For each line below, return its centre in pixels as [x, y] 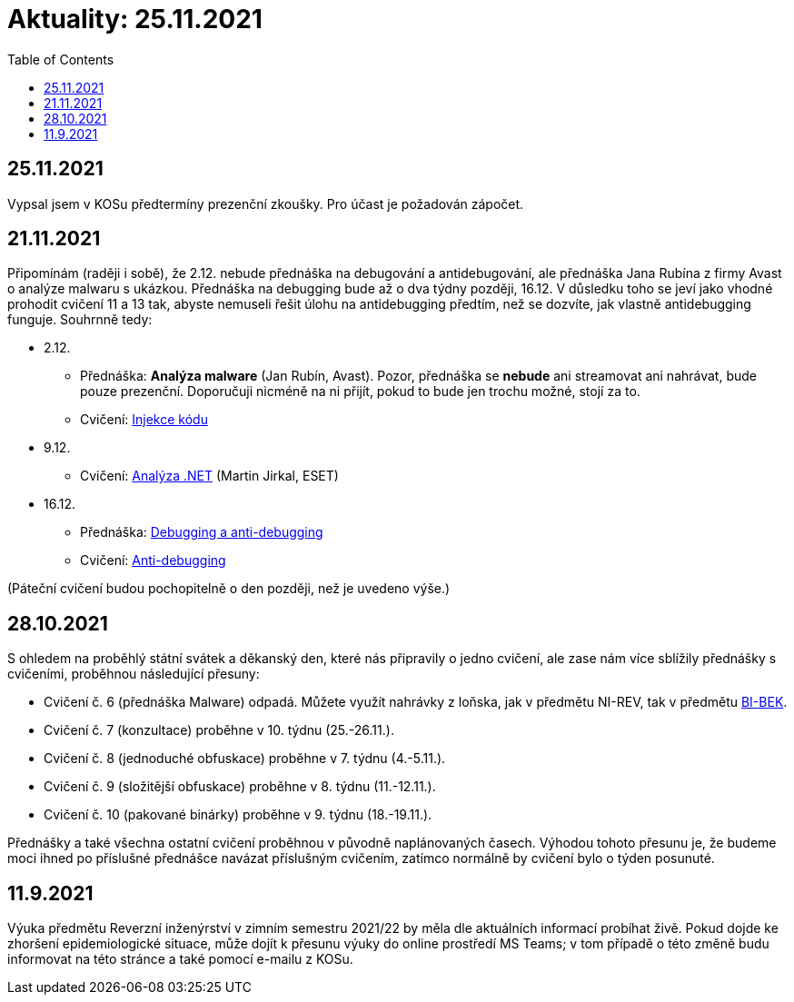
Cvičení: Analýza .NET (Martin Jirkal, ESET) [209, 476]
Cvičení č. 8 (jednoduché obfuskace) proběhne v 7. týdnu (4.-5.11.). [245, 759]
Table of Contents [61, 59]
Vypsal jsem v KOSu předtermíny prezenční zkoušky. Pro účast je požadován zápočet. [266, 203]
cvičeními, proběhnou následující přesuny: [134, 674]
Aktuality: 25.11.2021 [135, 19]
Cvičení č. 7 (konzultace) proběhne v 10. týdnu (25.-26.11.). [219, 730]
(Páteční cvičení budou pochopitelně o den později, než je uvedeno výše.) [229, 589]
